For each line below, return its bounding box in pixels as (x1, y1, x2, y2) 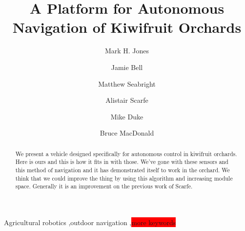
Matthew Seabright (98, 78, 156, 89)
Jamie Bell (111, 62, 143, 72)
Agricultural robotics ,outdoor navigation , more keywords (4, 217, 176, 227)
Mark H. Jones (104, 46, 149, 56)
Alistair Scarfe (105, 95, 148, 105)
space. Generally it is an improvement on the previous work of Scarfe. (15, 182, 193, 190)
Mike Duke (110, 111, 143, 121)
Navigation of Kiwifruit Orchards (12, 17, 242, 37)
